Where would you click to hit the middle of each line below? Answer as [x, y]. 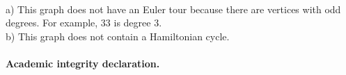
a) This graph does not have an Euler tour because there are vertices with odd [173, 9]
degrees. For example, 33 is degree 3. [84, 23]
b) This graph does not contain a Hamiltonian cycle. [118, 36]
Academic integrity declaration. [83, 63]
